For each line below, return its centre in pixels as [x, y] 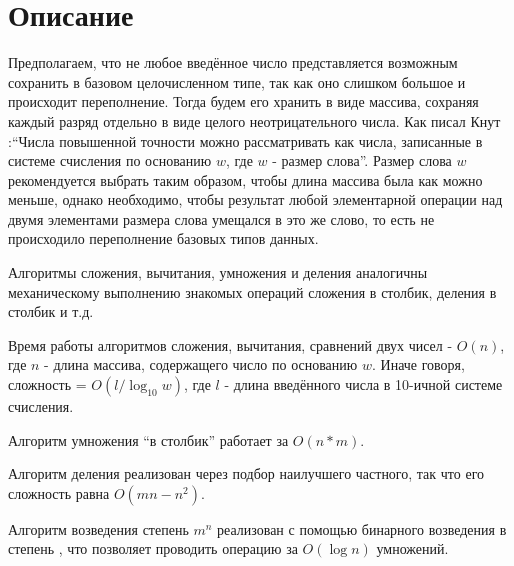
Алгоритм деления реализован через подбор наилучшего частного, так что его [246, 473]
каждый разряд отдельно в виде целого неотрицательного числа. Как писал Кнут [254, 120]
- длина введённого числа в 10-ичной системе [363, 384]
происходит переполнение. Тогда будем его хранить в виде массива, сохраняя [243, 101]
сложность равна [59, 492]
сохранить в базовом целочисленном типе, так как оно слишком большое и [237, 81]
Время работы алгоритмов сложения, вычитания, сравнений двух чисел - [230, 344]
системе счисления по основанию [110, 160]
